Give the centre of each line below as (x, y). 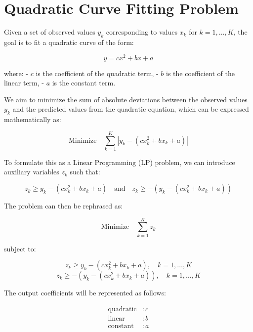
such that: (85, 172)
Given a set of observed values (50, 32)
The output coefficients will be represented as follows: (85, 293)
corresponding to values (142, 32)
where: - (16, 73)
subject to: (20, 248)
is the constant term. (84, 83)
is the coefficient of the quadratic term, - (97, 73)
